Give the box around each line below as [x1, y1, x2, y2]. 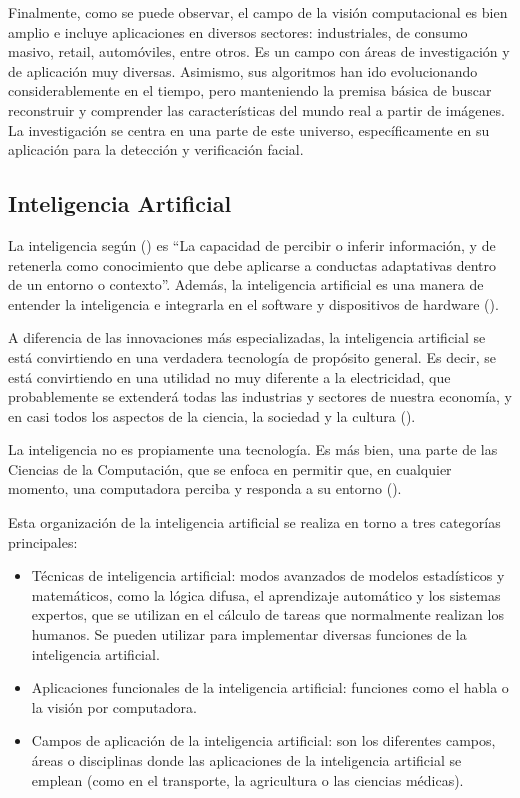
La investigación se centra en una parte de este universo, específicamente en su [8, 119, 490, 140]
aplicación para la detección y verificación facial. [8, 139, 304, 160]
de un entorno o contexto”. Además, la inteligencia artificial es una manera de [8, 274, 484, 295]
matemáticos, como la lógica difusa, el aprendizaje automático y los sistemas [31, 584, 501, 605]
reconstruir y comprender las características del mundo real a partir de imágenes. [8, 99, 505, 120]
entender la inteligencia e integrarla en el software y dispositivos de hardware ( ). [8, 293, 499, 314]
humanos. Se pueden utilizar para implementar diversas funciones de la [31, 624, 467, 645]
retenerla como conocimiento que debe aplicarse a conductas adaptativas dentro [8, 254, 497, 275]
